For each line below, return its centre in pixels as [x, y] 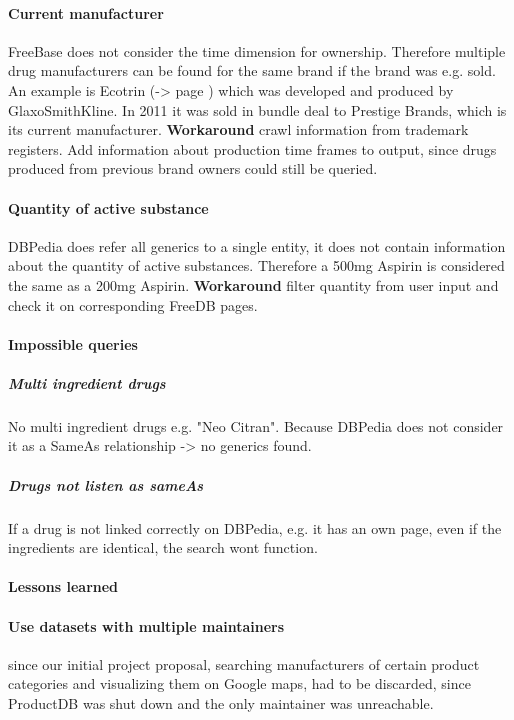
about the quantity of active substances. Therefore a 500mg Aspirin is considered [256, 265]
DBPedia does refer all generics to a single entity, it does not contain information [257, 245]
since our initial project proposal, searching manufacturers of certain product [244, 663]
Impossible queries [73, 343]
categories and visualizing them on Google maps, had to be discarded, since [239, 683]
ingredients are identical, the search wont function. [163, 547]
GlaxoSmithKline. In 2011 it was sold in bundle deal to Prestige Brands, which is [257, 109]
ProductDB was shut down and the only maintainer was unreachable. [221, 702]
